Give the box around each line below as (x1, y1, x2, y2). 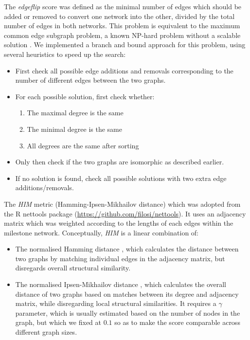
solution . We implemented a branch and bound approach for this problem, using (4, 39, 246, 50)
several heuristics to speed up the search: (4, 49, 126, 59)
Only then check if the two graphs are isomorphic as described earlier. (15, 157, 224, 167)
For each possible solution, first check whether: (15, 91, 155, 101)
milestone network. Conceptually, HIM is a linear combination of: (4, 227, 199, 237)
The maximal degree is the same (27, 107, 124, 118)
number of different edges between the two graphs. (15, 75, 166, 85)
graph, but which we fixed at (15, 317, 102, 327)
